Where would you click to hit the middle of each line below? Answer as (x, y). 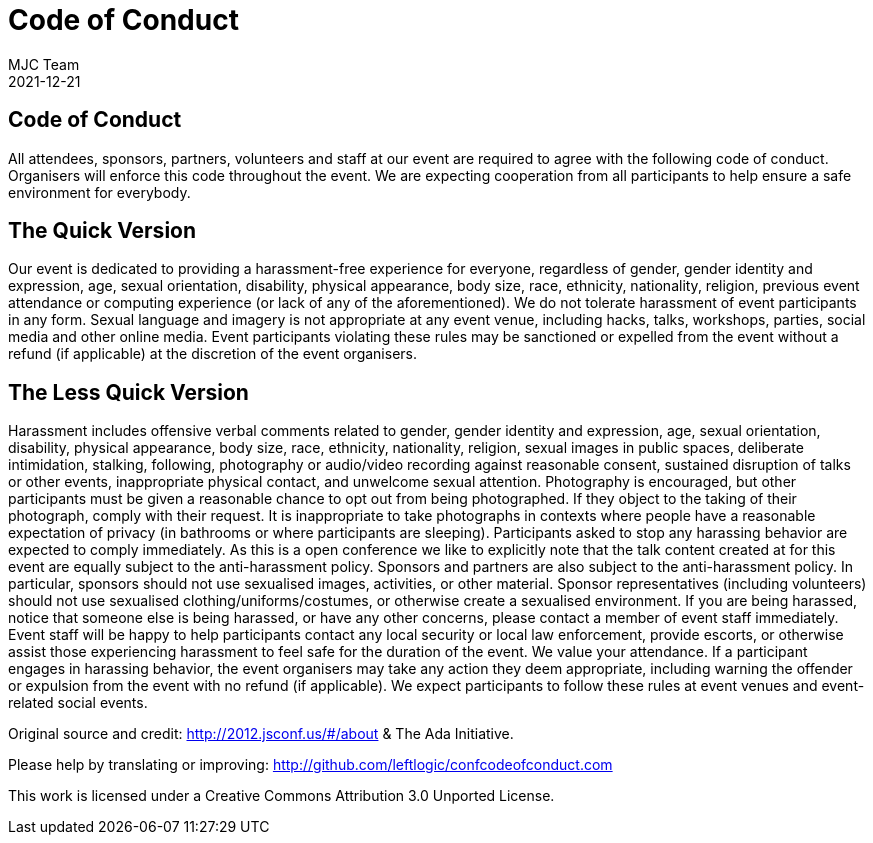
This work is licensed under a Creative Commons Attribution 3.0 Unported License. (281, 796)
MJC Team (44, 64)
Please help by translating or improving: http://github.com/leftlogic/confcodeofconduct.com (310, 765)
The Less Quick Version (128, 392)
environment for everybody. (99, 192)
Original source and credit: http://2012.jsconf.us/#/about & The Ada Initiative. (261, 734)
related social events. (78, 703)
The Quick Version (102, 231)
